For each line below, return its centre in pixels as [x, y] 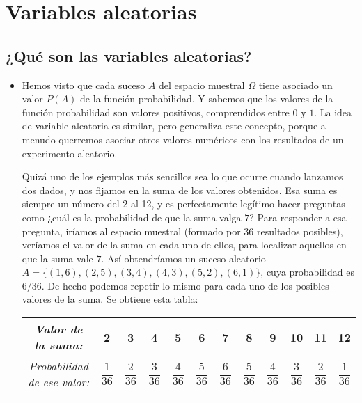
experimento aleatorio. [70, 153]
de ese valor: [59, 382]
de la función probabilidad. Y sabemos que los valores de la [207, 98]
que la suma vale [57, 258]
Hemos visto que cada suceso [84, 85]
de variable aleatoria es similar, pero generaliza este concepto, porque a [174, 126]
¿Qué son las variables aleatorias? [129, 55]
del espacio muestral [202, 85]
